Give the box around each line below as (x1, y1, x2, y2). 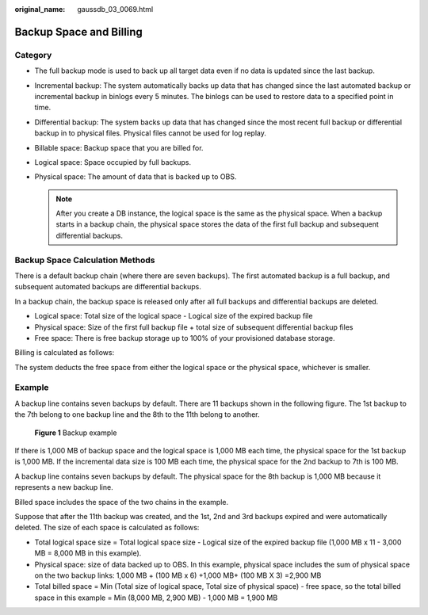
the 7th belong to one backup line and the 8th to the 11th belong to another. (14, 410, 260, 419)
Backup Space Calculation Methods (14, 254, 155, 265)
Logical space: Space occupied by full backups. (34, 157, 192, 166)
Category (14, 49, 52, 60)
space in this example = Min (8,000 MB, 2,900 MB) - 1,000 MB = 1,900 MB (34, 593, 278, 602)
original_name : (14, 5, 66, 13)
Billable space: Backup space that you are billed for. (34, 143, 204, 152)
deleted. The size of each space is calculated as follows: (14, 523, 200, 533)
